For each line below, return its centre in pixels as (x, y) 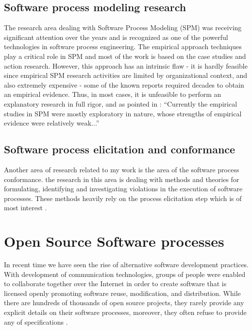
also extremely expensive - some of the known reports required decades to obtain (124, 84)
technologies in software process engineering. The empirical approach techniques (123, 46)
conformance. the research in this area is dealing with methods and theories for (122, 179)
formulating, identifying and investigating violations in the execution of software (123, 189)
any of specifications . (36, 321)
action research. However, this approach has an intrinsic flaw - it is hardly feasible (126, 65)
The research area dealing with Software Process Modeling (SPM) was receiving (123, 27)
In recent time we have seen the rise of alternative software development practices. (126, 265)
